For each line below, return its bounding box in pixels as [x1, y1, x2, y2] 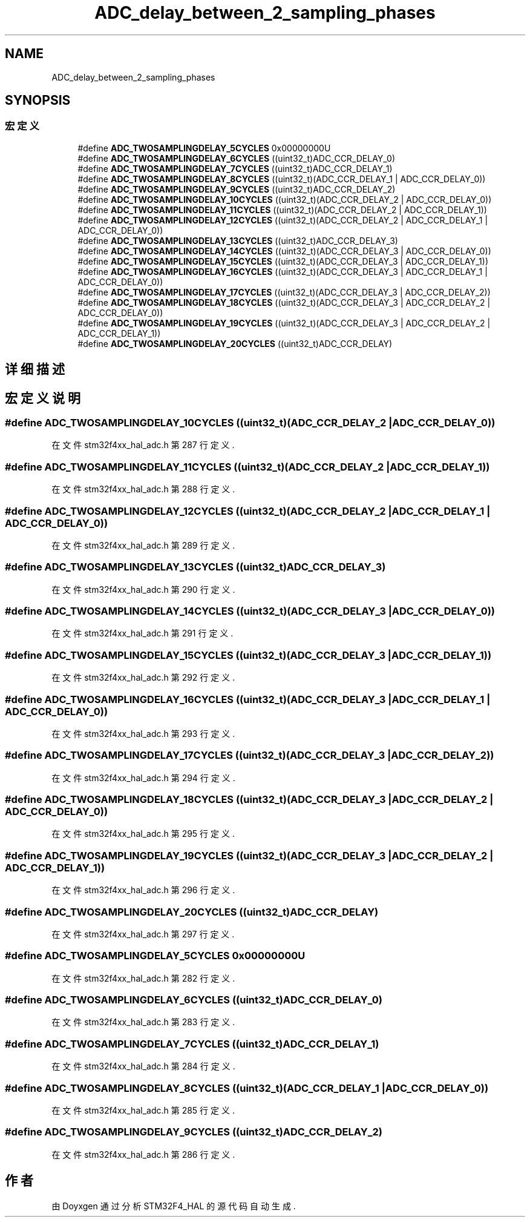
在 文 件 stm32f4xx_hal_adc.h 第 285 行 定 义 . [51, 1105, 235, 1115]
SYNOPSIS [5, 93, 71, 108]
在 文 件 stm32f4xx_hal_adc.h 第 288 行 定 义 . [51, 484, 235, 495]
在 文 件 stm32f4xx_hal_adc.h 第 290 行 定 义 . [51, 584, 235, 595]
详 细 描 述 [5, 362, 65, 377]
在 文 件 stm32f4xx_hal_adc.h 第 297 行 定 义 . [51, 928, 235, 939]
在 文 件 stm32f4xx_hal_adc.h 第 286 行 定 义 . [51, 1149, 235, 1160]
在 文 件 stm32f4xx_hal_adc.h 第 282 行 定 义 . [51, 973, 235, 983]
